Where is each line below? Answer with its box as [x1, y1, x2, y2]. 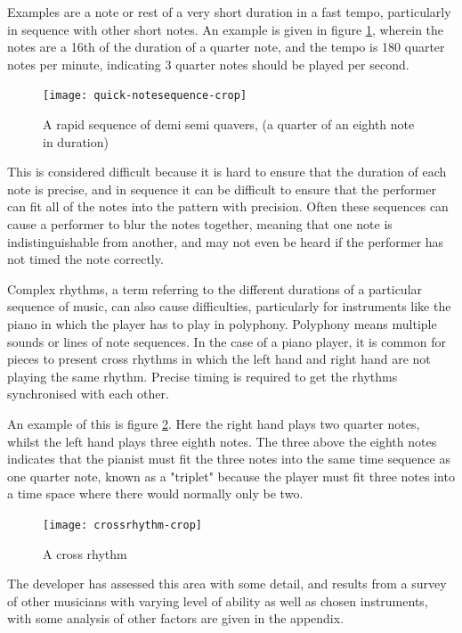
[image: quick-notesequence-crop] [43, 89, 247, 103]
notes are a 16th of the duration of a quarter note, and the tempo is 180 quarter [7, 37, 445, 56]
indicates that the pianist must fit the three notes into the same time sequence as [7, 449, 450, 468]
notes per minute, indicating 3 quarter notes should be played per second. [7, 54, 409, 73]
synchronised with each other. [7, 384, 169, 403]
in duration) [43, 132, 109, 151]
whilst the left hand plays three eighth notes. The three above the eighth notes [7, 432, 437, 450]
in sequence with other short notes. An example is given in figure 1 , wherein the [7, 20, 444, 38]
